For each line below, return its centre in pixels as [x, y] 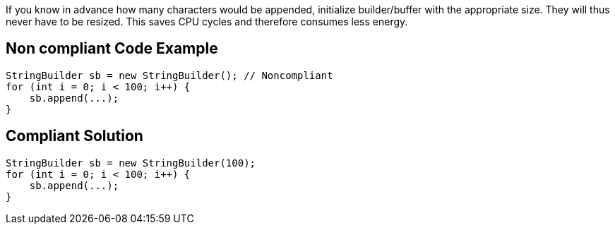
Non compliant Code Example [112, 49]
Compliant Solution [74, 136]
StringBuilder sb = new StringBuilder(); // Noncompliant [169, 75]
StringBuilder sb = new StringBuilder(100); [131, 163]
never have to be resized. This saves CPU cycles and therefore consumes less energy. [207, 22]
